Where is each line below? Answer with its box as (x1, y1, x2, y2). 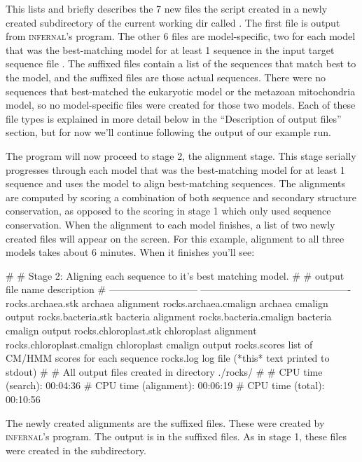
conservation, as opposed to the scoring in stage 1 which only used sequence (6, 203, 331, 218)
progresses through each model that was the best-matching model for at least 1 (6, 162, 345, 177)
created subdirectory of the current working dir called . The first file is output (6, 15, 340, 29)
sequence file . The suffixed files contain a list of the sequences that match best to (6, 56, 356, 71)
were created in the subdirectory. (6, 442, 146, 457)
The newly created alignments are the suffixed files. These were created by (6, 415, 325, 430)
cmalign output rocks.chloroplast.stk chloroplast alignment (6, 323, 257, 338)
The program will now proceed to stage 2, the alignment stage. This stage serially (6, 148, 356, 163)
